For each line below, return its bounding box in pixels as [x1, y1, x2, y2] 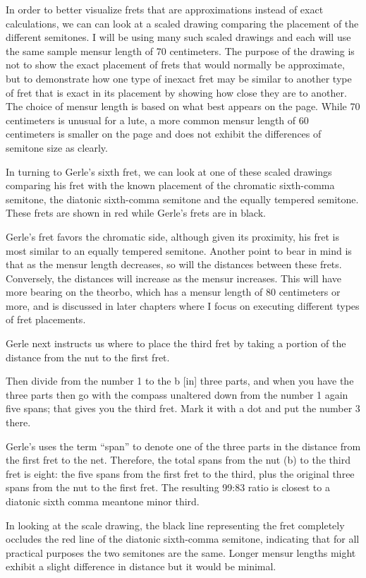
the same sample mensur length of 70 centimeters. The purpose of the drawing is [6, 43, 355, 58]
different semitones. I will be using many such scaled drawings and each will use [6, 30, 351, 44]
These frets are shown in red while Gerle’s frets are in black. [6, 205, 266, 220]
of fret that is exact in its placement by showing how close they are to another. [6, 85, 347, 100]
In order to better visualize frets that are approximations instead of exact [6, 2, 324, 16]
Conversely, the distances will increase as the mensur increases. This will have [6, 270, 341, 285]
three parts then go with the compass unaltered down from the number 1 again [6, 387, 348, 402]
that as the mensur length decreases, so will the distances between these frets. [6, 257, 342, 272]
